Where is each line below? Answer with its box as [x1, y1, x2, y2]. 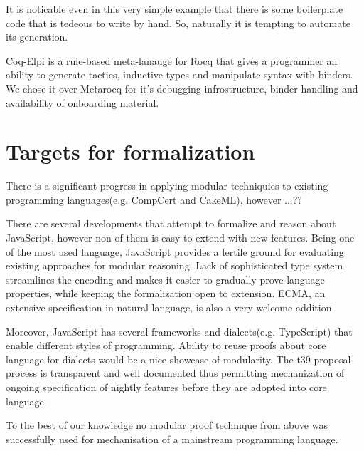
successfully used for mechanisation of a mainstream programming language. [6, 431, 338, 446]
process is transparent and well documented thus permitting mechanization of [6, 366, 345, 380]
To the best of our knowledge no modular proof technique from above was [6, 418, 328, 432]
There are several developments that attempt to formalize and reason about [6, 216, 336, 231]
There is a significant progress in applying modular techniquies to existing [6, 178, 328, 193]
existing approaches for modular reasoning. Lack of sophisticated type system [6, 258, 343, 273]
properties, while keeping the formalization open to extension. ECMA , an [6, 286, 326, 301]
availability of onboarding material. [6, 95, 159, 110]
